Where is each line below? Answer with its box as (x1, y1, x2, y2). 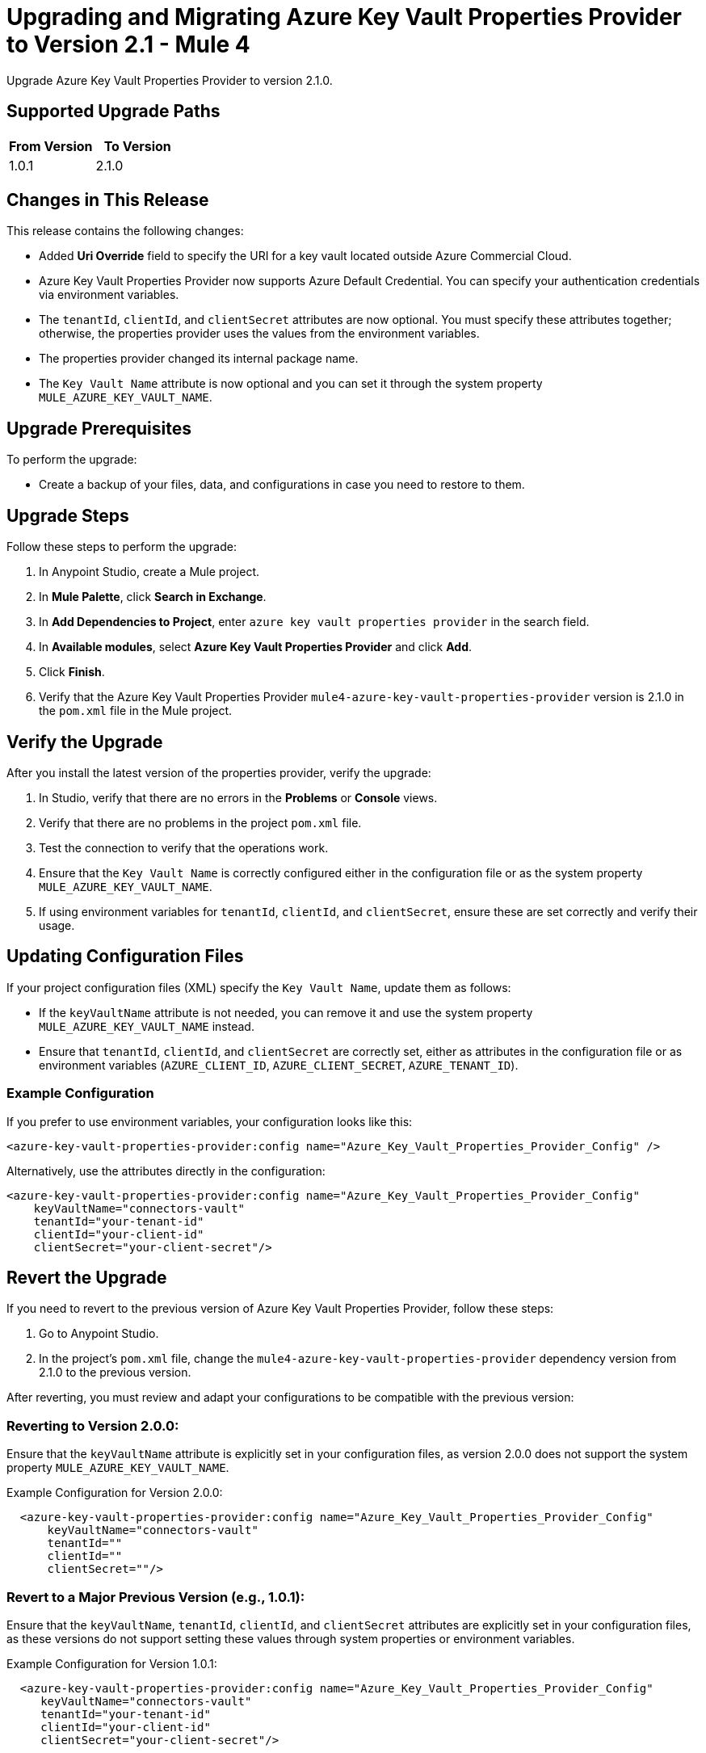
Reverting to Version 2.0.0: (6, 1417, 179, 1434)
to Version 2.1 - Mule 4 (6, 31, 250, 58)
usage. (39, 918, 75, 932)
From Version (9, 137, 93, 154)
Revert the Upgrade (6, 1267, 167, 1288)
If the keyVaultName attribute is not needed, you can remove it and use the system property (39, 1005, 533, 1019)
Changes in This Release (6, 190, 209, 211)
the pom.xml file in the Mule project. (39, 704, 233, 718)
